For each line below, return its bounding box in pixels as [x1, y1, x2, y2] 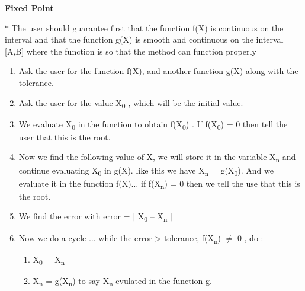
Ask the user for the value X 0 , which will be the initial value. [18, 96, 243, 110]
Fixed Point [5, 2, 54, 14]
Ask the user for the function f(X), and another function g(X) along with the [18, 65, 298, 77]
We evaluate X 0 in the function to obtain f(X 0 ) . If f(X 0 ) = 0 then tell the [18, 117, 288, 132]
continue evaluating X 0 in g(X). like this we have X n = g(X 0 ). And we [18, 164, 274, 178]
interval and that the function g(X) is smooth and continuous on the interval [5, 33, 284, 46]
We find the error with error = [18, 210, 130, 222]
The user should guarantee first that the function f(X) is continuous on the [11, 21, 284, 34]
